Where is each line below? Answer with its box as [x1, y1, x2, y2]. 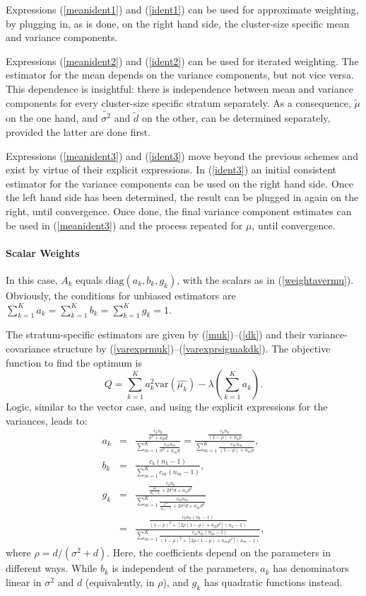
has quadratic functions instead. [203, 574, 343, 589]
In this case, [6, 273, 58, 287]
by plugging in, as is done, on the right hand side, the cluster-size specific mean [6, 16, 350, 30]
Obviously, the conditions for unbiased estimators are [6, 288, 236, 302]
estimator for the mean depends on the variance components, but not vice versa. [6, 67, 354, 82]
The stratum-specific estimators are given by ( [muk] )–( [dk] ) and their [6, 327, 306, 342]
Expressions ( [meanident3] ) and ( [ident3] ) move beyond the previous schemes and [6, 148, 358, 163]
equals [76, 273, 103, 287]
